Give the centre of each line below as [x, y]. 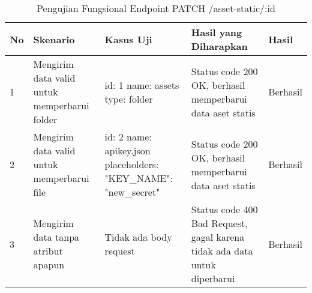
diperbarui [213, 278]
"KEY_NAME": [139, 178]
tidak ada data [222, 251]
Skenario [54, 39]
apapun [49, 264]
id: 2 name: [128, 137]
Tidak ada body [138, 237]
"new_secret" [132, 192]
